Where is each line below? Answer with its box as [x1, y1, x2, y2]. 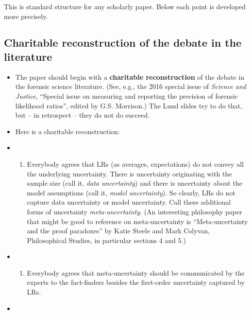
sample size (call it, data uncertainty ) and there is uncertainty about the [27, 178, 242, 188]
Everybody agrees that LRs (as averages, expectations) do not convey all [27, 158, 244, 169]
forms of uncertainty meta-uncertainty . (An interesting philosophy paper [27, 206, 242, 216]
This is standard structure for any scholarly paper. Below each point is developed [4, 1, 246, 11]
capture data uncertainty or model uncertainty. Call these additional [27, 197, 231, 207]
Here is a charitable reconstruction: [15, 126, 120, 136]
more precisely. [4, 11, 48, 21]
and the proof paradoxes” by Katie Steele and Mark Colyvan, [27, 226, 210, 236]
